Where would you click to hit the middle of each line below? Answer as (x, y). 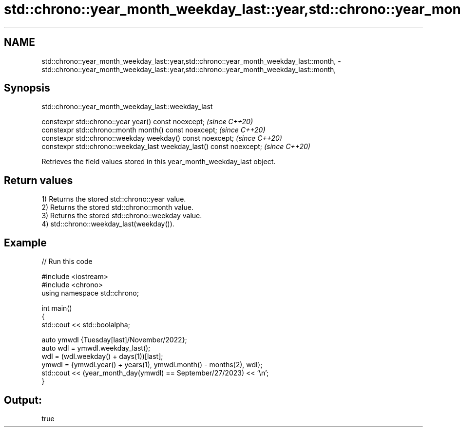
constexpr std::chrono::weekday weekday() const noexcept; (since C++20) (162, 138)
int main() (57, 308)
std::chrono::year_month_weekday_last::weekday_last (127, 107)
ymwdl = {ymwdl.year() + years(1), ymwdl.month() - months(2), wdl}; (152, 365)
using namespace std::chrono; (90, 293)
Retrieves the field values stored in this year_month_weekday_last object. (159, 162)
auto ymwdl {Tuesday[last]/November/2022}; (114, 340)
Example (25, 243)
